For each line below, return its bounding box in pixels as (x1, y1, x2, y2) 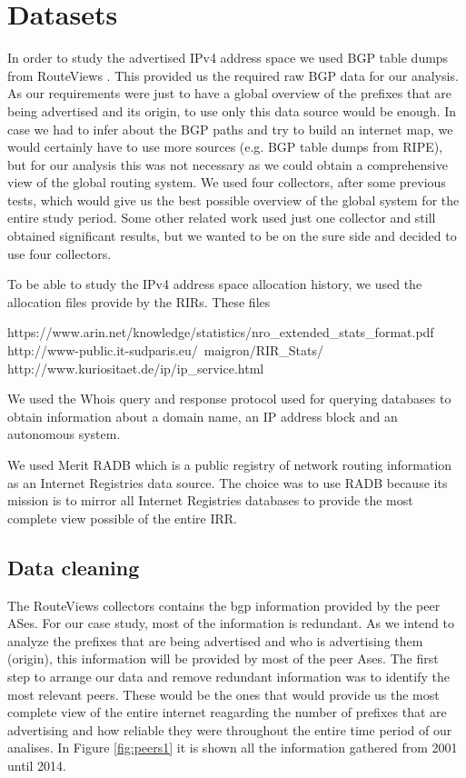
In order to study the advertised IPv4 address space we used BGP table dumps (7, 48, 449, 67)
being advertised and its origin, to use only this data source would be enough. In (7, 101, 457, 120)
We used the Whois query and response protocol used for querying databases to (7, 389, 451, 408)
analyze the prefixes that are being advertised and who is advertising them (7, 631, 423, 650)
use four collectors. (7, 244, 112, 263)
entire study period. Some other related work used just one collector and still (7, 208, 436, 227)
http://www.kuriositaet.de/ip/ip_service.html (7, 358, 264, 377)
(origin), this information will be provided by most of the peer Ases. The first (7, 649, 439, 668)
